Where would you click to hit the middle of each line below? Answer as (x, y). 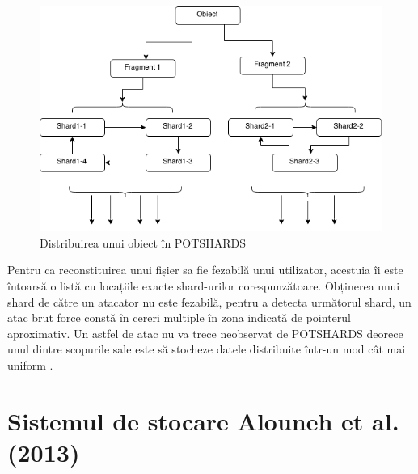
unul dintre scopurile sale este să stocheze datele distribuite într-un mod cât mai (207, 349)
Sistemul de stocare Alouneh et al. (203, 420)
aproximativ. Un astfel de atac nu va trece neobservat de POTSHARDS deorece (205, 333)
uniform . (30, 365)
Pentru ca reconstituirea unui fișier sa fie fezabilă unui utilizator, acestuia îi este (205, 270)
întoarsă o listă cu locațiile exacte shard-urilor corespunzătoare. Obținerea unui (204, 286)
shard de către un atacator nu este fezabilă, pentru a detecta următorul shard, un (209, 301)
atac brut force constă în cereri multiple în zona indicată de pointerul (179, 317)
